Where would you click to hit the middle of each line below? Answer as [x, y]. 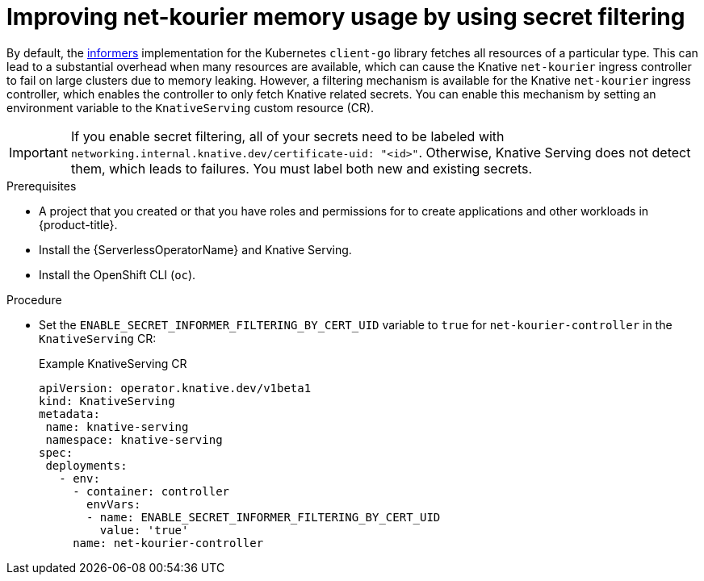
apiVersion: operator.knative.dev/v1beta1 [175, 388]
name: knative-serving [117, 426]
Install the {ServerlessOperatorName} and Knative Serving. [195, 249]
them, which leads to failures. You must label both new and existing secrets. [302, 168]
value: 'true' [144, 530]
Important [38, 152]
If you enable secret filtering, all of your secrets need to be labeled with [287, 136]
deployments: [86, 465]
